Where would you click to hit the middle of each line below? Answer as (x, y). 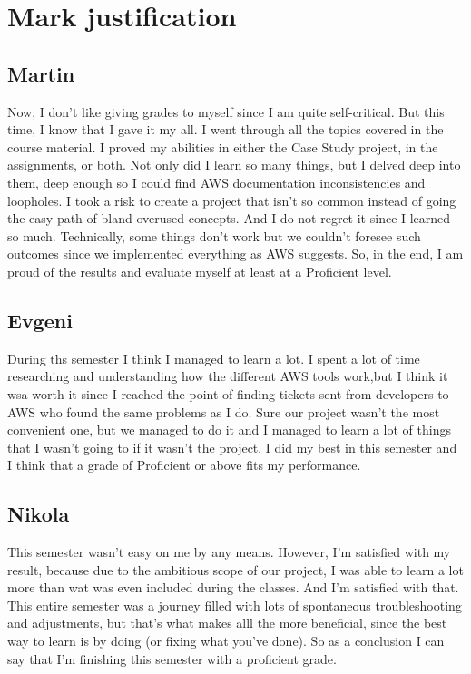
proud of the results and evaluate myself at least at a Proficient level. (200, 271)
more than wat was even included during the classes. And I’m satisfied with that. (233, 587)
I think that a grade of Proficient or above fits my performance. (184, 465)
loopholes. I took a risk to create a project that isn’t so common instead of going (232, 200)
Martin (41, 73)
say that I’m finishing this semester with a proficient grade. (172, 658)
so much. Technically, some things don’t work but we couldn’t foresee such (214, 235)
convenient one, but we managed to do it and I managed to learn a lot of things (229, 430)
